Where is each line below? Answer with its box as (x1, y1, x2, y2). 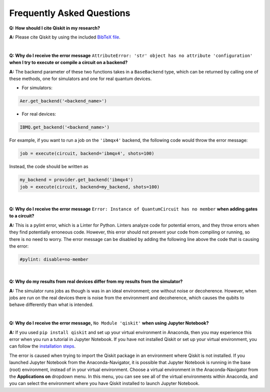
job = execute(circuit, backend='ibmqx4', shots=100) (19, 150, 154, 156)
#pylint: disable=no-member (19, 256, 88, 262)
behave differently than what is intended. (9, 301, 93, 307)
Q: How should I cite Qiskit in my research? (9, 25, 100, 31)
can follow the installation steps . (9, 343, 76, 349)
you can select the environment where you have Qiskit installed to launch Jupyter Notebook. (9, 380, 200, 386)
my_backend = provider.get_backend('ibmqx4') (19, 177, 133, 182)
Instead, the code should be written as (9, 163, 88, 169)
